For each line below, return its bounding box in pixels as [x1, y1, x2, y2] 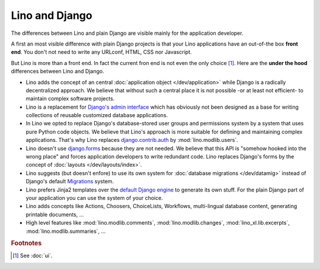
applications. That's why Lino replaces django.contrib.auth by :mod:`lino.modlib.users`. [25, 137, 238, 144]
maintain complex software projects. [25, 95, 115, 102]
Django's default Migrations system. [25, 178, 114, 185]
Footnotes [11, 239, 42, 248]
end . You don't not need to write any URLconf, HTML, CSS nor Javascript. [11, 48, 192, 56]
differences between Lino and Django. [11, 68, 104, 75]
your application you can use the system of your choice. [25, 194, 163, 201]
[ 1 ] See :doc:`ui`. [12, 252, 53, 259]
